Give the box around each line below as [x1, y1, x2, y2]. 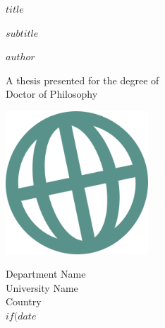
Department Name [6, 266, 86, 281]
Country [6, 294, 42, 309]
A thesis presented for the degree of [6, 72, 159, 87]
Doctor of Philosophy [6, 86, 98, 101]
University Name [6, 280, 78, 295]
